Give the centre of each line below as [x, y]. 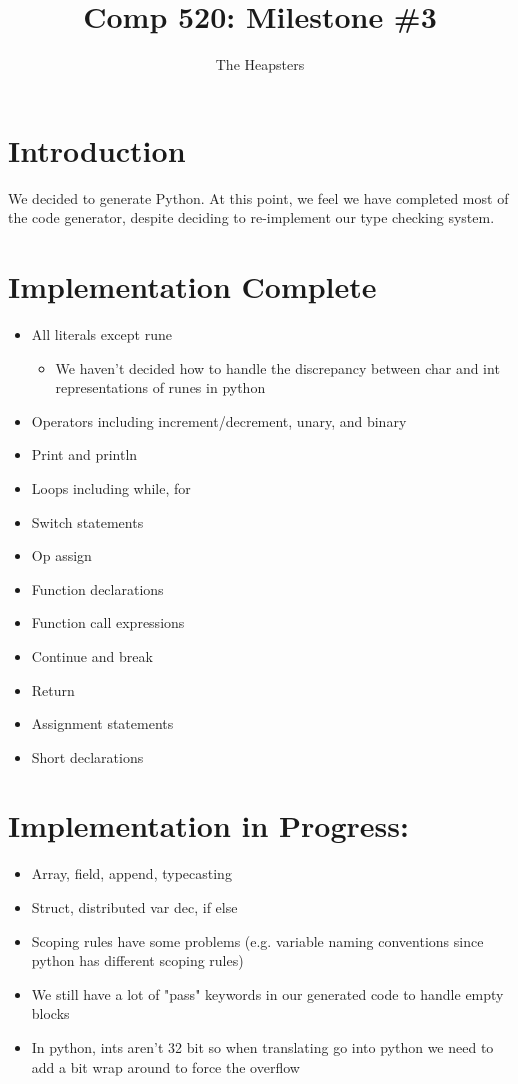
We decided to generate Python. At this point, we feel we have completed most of [258, 197]
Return [53, 689]
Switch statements [87, 521]
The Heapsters [260, 64]
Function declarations [97, 588]
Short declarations [87, 756]
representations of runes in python [160, 387]
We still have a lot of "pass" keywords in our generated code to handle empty [267, 993]
